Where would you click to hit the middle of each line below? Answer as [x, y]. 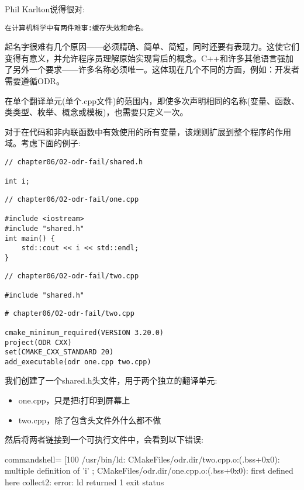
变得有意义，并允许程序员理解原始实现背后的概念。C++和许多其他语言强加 [149, 58]
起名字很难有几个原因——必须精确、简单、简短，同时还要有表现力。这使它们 [152, 46]
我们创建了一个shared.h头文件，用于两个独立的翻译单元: [111, 380]
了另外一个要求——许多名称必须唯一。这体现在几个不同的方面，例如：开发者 [152, 69]
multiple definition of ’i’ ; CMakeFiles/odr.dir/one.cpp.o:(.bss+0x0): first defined [149, 470]
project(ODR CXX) [38, 342]
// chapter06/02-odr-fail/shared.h [74, 162]
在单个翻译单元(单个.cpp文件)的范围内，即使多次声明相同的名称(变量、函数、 [152, 100]
